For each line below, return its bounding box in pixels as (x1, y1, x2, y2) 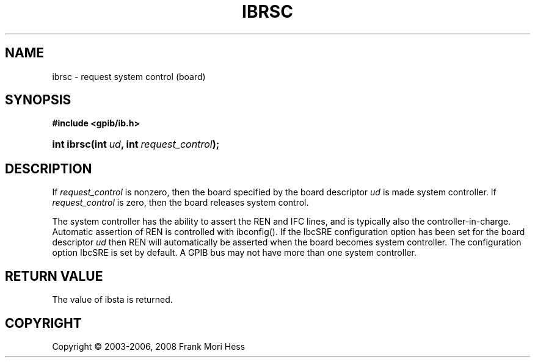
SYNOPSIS (5, 92, 71, 108)
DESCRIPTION (5, 161, 92, 176)
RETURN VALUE (5, 268, 103, 284)
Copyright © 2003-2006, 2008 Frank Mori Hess (52, 341, 246, 352)
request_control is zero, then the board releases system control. (52, 197, 309, 208)
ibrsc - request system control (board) (52, 71, 206, 82)
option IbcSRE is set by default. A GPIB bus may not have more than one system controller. (52, 247, 417, 258)
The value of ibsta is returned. (52, 294, 173, 305)
